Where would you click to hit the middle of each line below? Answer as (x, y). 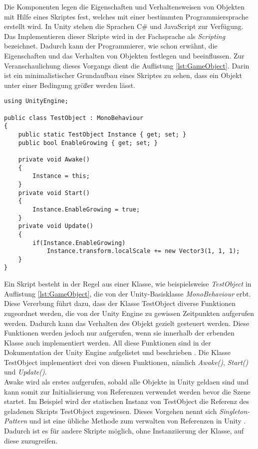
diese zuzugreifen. (31, 440)
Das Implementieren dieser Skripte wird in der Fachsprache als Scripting (115, 36)
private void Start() (54, 193)
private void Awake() (54, 159)
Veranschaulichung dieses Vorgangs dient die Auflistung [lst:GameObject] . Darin (127, 65)
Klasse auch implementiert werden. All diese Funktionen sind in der (108, 342)
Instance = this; (61, 176)
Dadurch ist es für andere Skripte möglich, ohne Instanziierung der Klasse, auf (124, 431)
